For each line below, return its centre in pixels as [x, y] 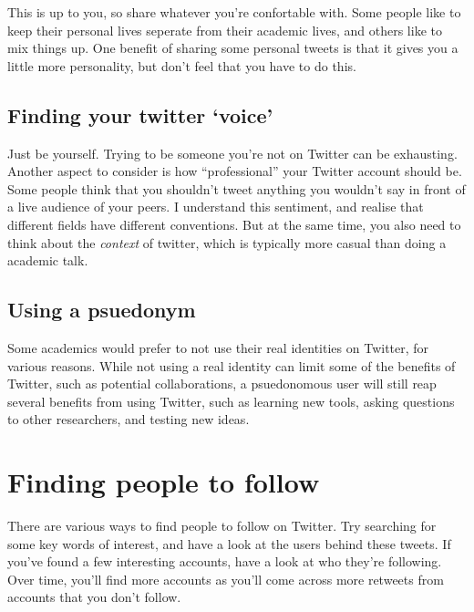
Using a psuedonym [102, 310]
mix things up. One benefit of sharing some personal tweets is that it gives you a [233, 48]
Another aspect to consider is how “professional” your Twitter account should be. [235, 171]
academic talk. [48, 260]
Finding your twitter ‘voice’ [140, 114]
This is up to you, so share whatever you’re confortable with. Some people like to [234, 12]
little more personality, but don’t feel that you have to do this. [182, 65]
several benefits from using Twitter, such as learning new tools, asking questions [231, 401]
